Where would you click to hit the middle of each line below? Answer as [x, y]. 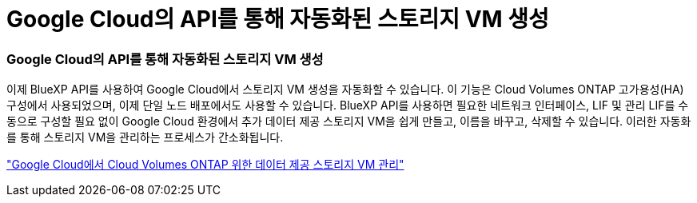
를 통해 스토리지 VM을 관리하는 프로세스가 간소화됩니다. [145, 137]
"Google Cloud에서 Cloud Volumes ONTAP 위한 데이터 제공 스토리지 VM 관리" [205, 165]
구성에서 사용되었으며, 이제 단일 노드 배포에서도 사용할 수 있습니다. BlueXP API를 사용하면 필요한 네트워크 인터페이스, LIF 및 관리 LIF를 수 [348, 105]
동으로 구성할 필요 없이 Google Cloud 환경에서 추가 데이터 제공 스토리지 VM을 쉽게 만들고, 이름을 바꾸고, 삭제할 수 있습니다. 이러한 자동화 [349, 121]
